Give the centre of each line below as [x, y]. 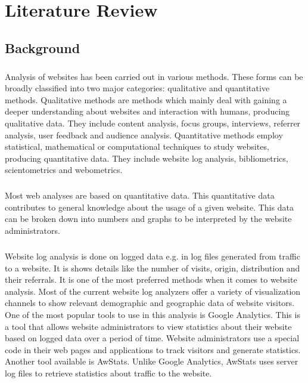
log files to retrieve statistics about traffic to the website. [108, 373]
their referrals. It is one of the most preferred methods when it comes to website [151, 279]
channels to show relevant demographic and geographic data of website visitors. [150, 303]
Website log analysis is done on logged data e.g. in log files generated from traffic [153, 256]
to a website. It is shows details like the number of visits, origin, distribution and [153, 268]
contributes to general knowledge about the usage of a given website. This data [149, 207]
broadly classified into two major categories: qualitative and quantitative [137, 88]
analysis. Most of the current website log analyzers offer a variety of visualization [153, 291]
